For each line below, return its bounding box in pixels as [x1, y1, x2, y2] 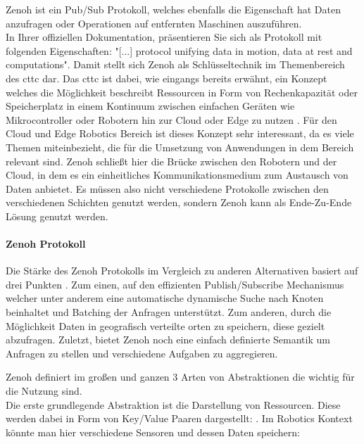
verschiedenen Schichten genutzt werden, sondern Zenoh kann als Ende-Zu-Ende [6, 195, 352, 210]
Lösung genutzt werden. [6, 208, 108, 223]
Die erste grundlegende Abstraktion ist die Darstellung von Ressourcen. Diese [6, 397, 341, 412]
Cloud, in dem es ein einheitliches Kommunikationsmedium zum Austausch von [6, 167, 349, 182]
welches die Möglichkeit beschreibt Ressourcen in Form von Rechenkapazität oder [6, 84, 358, 99]
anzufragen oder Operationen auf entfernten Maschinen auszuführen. [6, 15, 302, 30]
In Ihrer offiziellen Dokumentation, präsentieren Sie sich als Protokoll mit [6, 30, 322, 44]
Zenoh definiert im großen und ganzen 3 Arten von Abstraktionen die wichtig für [6, 369, 355, 384]
